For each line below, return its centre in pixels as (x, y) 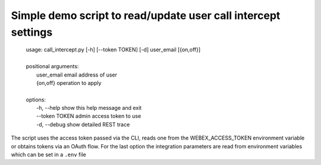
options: (36, 99)
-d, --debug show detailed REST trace (83, 124)
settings (32, 32)
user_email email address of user (77, 75)
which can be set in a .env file (48, 155)
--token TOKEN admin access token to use (89, 116)
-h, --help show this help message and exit (89, 108)
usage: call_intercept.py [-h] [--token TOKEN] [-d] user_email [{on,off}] (113, 50)
